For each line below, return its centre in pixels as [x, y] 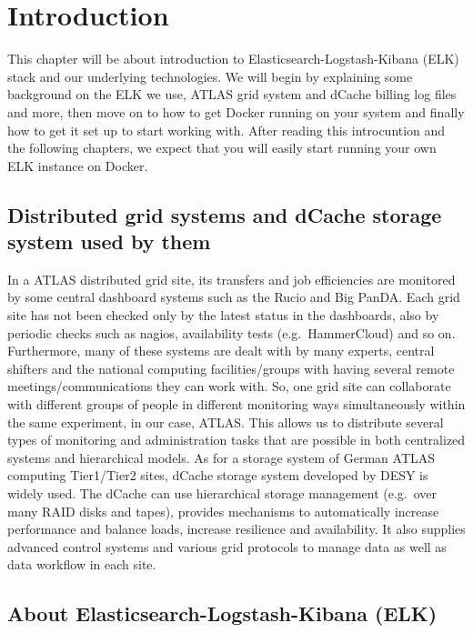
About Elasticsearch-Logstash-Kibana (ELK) [222, 613]
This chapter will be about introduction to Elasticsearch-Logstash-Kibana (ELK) [233, 59]
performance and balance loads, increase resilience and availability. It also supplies [236, 529]
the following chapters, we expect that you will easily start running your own [222, 148]
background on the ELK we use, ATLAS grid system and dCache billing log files [232, 94]
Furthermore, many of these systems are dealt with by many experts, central [221, 351]
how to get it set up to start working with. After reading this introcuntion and [226, 130]
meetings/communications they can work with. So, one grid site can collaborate [229, 386]
